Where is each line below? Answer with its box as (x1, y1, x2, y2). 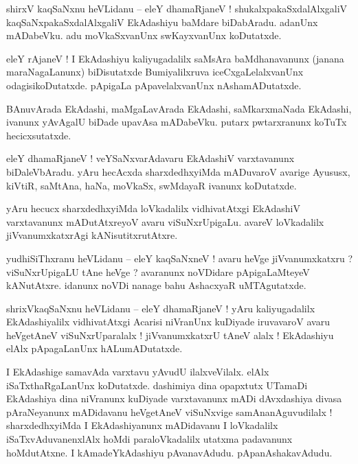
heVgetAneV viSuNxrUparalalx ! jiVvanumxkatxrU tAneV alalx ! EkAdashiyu (6, 327, 334, 342)
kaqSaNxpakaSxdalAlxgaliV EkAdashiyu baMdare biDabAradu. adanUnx (6, 14, 318, 29)
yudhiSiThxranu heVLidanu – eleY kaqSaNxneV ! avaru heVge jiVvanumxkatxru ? (6, 251, 353, 265)
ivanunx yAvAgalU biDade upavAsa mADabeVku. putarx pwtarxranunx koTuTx (6, 115, 347, 129)
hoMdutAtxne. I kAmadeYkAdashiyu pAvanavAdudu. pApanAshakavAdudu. (6, 445, 333, 459)
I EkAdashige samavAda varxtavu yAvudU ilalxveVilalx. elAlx (6, 364, 269, 379)
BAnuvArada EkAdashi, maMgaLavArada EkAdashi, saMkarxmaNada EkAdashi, (6, 101, 352, 115)
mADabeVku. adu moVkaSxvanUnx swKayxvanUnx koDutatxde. (6, 28, 282, 43)
